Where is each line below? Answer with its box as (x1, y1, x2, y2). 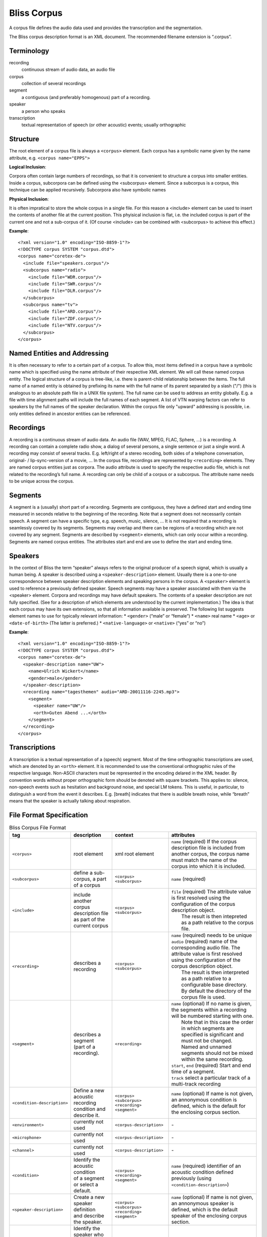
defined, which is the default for (171, 1102, 246, 1109)
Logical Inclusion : (9, 164, 46, 170)
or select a (73, 1181, 98, 1188)
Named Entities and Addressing (9, 349, 109, 357)
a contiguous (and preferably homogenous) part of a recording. (21, 94, 151, 100)
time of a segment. (171, 1068, 215, 1075)
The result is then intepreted (181, 913, 247, 920)
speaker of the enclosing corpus (171, 1212, 247, 1219)
